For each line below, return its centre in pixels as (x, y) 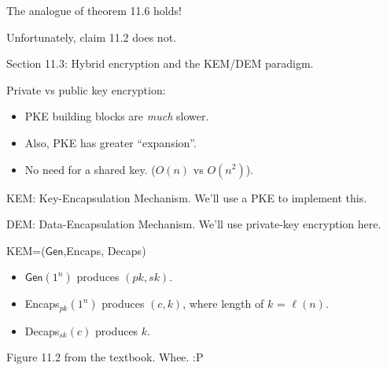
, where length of (223, 303)
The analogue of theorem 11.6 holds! (94, 10)
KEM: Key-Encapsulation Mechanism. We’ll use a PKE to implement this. (187, 197)
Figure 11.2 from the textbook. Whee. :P (105, 357)
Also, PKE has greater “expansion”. (111, 142)
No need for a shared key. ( (90, 169)
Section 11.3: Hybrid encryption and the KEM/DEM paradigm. (160, 63)
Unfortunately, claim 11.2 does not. (91, 37)
